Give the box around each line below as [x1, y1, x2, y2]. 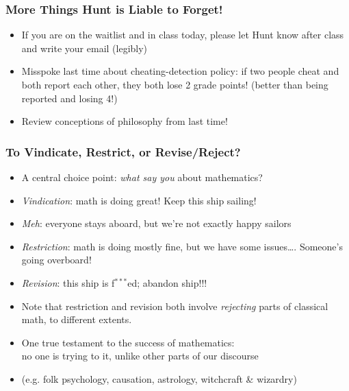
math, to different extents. [21, 312, 132, 327]
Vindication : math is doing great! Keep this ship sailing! [21, 193, 257, 207]
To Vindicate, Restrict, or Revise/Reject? [5, 143, 241, 160]
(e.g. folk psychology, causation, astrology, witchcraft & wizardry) [21, 371, 297, 386]
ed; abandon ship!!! [127, 275, 207, 289]
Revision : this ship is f [21, 275, 115, 289]
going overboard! [21, 252, 92, 267]
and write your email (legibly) [21, 40, 148, 55]
